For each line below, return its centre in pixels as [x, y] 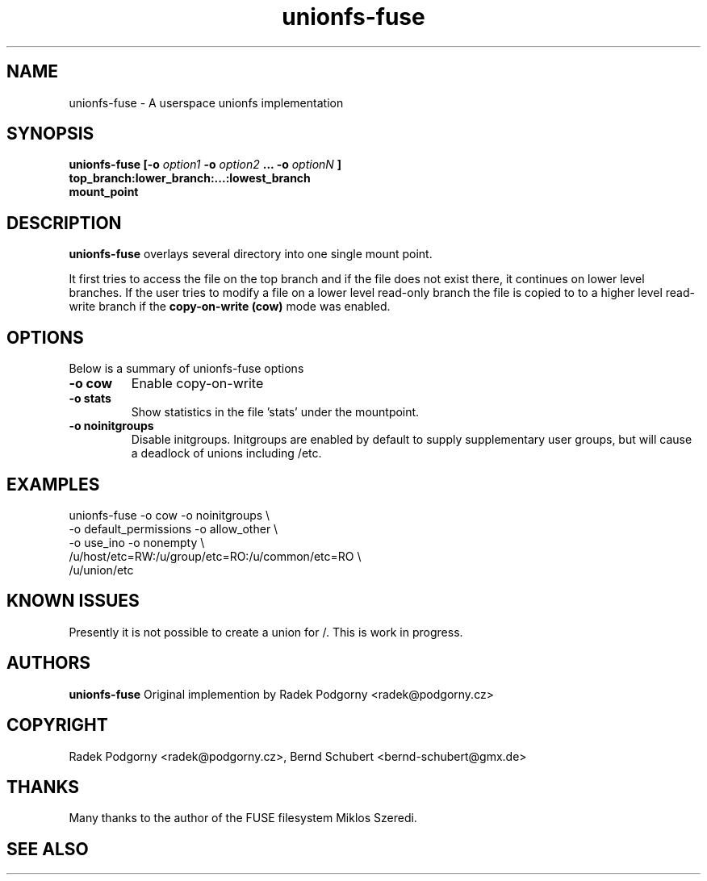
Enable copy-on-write [197, 384]
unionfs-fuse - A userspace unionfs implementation [206, 102]
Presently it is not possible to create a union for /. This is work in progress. [266, 632]
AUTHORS [49, 663]
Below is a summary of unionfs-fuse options [186, 369]
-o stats [90, 399]
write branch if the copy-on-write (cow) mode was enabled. [230, 307]
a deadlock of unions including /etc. [226, 453]
